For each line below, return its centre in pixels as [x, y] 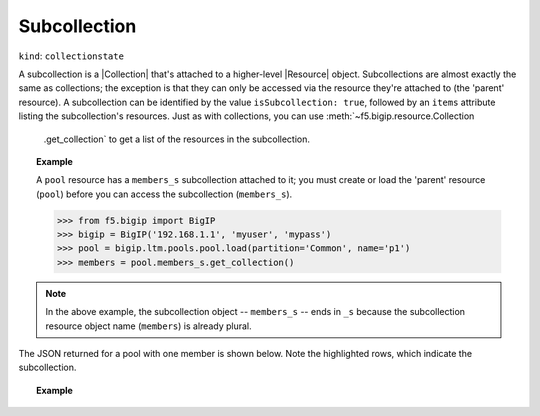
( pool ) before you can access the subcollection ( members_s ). [164, 194]
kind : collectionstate [71, 56]
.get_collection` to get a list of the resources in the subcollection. [176, 139]
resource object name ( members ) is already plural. [148, 326]
